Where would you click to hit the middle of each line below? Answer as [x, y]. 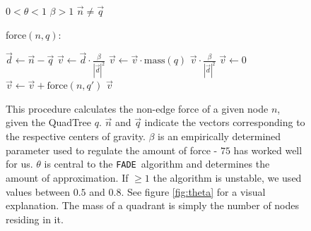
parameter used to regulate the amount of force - [112, 150]
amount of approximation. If [67, 177]
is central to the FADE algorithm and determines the [157, 164]
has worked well [268, 150]
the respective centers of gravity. [76, 136]
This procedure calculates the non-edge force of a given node [137, 108]
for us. [19, 164]
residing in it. [35, 219]
